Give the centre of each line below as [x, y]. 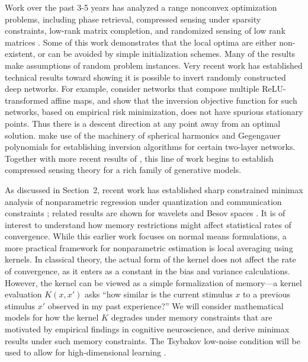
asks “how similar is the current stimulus [158, 294]
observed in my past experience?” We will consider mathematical [166, 305]
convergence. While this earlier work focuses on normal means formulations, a [146, 236]
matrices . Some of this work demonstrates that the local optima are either [141, 42]
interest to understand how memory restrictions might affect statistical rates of [148, 224]
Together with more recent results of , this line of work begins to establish [139, 158]
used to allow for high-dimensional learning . [86, 352]
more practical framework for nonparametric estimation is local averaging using [149, 247]
